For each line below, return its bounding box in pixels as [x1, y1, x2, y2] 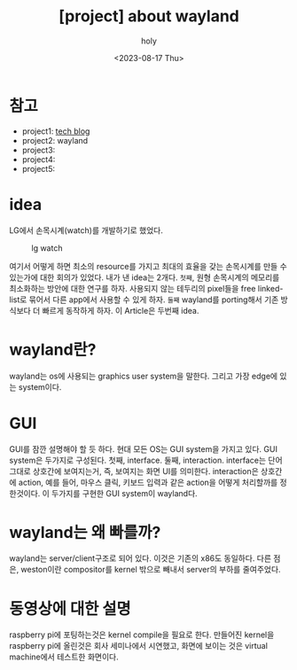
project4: [21, 153, 56, 165]
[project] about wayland [59, 6, 239, 27]
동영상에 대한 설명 [9, 598, 131, 619]
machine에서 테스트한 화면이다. [9, 651, 119, 662]
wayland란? [9, 339, 97, 360]
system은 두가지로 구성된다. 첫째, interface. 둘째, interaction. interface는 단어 [9, 455, 283, 465]
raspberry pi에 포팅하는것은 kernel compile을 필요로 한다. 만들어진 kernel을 [9, 629, 275, 640]
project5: [21, 163, 56, 174]
